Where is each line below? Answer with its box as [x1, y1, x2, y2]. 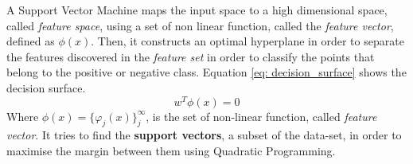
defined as [6, 33, 55, 49]
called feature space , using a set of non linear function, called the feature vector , [6, 17, 394, 33]
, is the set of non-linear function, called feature [146, 107, 377, 124]
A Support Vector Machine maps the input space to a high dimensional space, [6, 2, 388, 18]
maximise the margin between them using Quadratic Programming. [6, 143, 336, 159]
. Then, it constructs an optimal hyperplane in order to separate [91, 33, 404, 49]
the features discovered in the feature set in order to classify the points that [6, 48, 375, 64]
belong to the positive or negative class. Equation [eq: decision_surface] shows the [6, 64, 407, 80]
